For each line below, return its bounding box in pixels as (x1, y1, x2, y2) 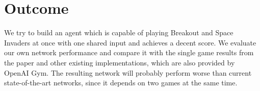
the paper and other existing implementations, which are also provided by (4, 57, 235, 67)
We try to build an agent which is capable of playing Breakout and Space (4, 27, 233, 38)
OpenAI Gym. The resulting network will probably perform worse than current (4, 67, 252, 78)
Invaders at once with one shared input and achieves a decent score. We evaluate (4, 37, 256, 48)
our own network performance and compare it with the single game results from (4, 47, 254, 58)
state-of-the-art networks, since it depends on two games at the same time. (4, 77, 238, 88)
